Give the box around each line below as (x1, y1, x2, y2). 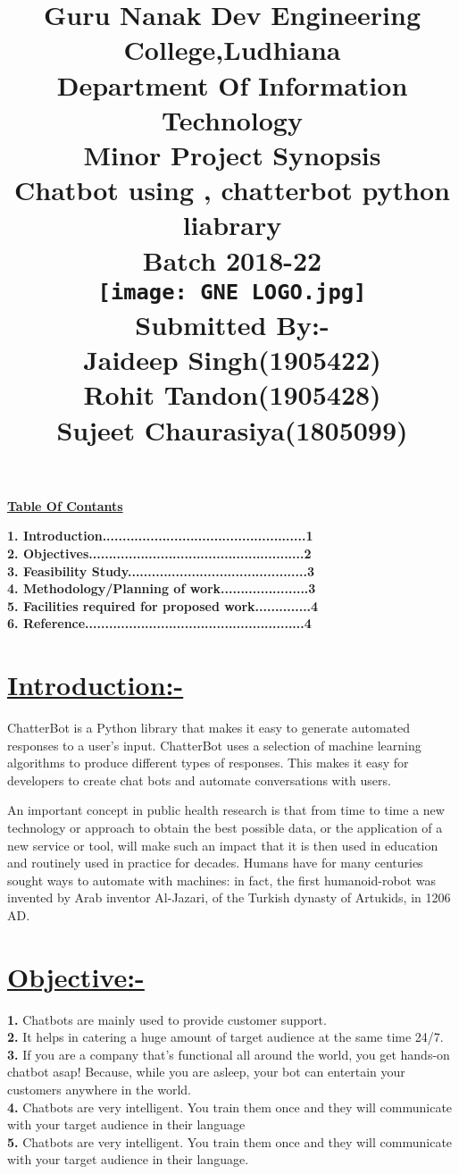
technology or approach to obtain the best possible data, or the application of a (7, 818, 443, 836)
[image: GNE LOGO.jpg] (97, 279, 367, 305)
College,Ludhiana (123, 31, 341, 68)
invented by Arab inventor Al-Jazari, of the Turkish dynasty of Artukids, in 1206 (7, 888, 451, 907)
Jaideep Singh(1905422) (83, 341, 381, 378)
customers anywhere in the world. (7, 1080, 191, 1099)
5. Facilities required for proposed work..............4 (7, 596, 319, 615)
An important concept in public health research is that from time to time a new (7, 801, 445, 819)
